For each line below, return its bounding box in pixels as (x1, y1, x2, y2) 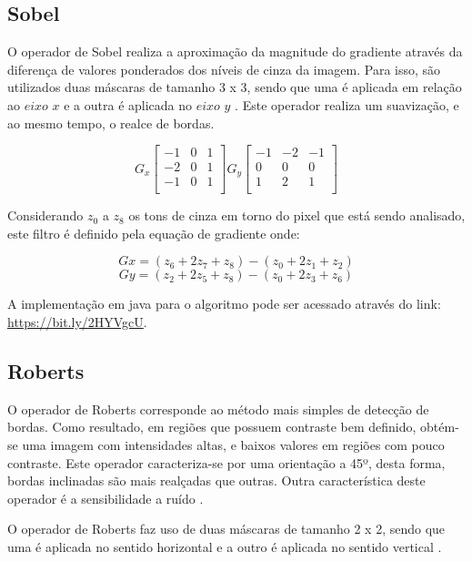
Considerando (7, 206, 84, 225)
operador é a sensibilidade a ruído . (7, 488, 204, 507)
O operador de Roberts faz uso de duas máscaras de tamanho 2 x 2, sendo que (7, 519, 446, 538)
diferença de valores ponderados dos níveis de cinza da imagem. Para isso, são (7, 59, 441, 78)
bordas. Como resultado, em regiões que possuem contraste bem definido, (7, 417, 417, 436)
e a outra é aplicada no (64, 95, 193, 114)
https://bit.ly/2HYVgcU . (7, 312, 147, 332)
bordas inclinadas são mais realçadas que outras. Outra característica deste (7, 471, 426, 490)
